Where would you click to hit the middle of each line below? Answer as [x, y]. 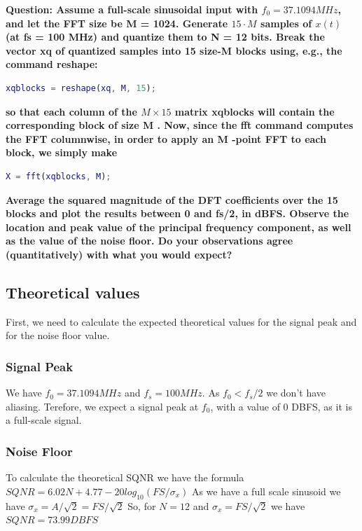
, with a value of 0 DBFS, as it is [281, 406]
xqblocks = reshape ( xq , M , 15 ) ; [81, 88]
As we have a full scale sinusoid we [266, 491]
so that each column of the [71, 111]
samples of [286, 23]
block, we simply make [62, 152]
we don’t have [296, 393]
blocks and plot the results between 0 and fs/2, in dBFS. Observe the [177, 213]
